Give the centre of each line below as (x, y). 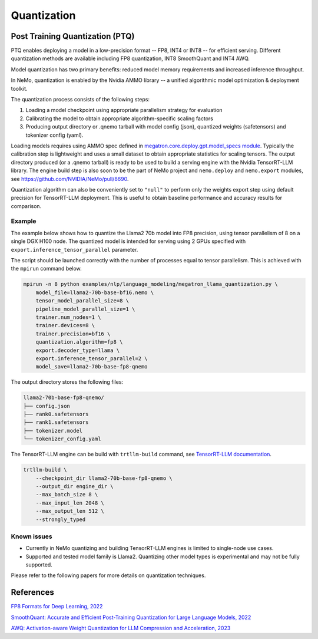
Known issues (32, 536)
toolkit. (19, 88)
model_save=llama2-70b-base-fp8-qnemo (92, 367)
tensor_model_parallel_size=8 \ (82, 301)
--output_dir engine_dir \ (75, 486)
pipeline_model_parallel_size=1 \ (85, 309)
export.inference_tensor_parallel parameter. (74, 249)
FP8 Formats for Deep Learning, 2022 (57, 607)
